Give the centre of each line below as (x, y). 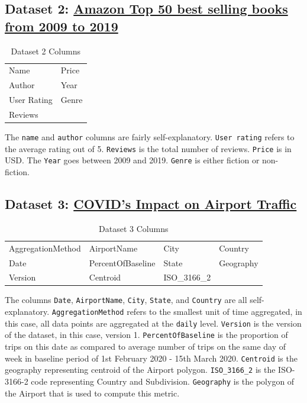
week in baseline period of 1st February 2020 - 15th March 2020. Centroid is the (151, 358)
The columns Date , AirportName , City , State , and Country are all (126, 300)
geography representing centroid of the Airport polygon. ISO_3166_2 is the (140, 370)
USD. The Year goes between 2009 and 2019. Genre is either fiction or (132, 160)
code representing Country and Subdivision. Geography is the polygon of (163, 381)
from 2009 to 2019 (62, 26)
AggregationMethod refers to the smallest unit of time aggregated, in (177, 312)
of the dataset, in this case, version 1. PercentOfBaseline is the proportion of (146, 335)
